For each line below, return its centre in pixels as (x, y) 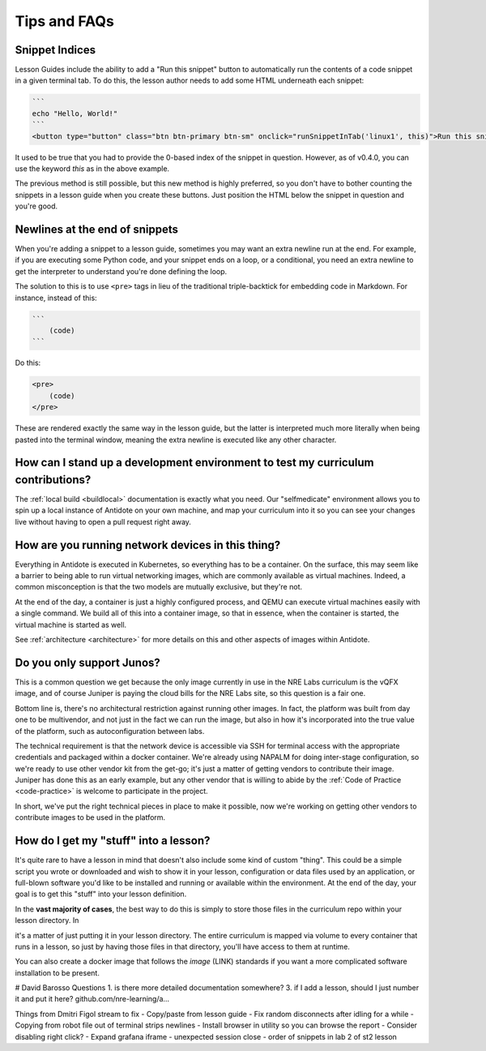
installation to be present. (58, 972)
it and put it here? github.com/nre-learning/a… (92, 999)
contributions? (53, 480)
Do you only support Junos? (88, 662)
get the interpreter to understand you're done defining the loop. (121, 271)
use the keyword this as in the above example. (92, 168)
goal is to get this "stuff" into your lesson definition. (101, 894)
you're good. (36, 206)
